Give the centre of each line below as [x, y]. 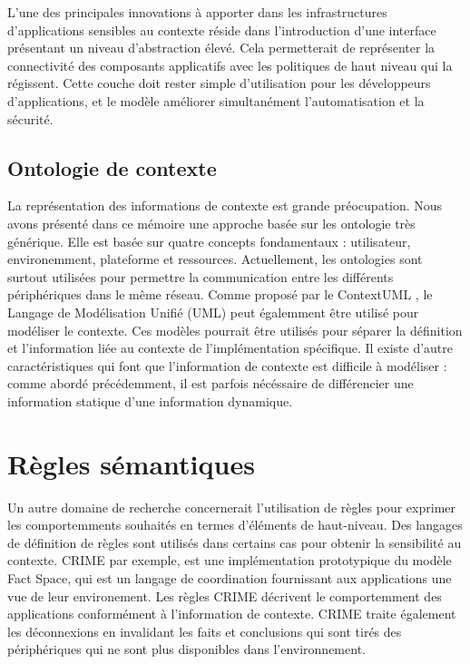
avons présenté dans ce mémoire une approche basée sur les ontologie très [211, 223]
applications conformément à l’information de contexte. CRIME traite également [232, 614]
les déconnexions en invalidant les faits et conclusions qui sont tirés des [205, 631]
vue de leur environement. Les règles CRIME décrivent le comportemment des [225, 596]
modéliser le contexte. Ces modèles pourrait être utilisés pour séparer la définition [235, 330]
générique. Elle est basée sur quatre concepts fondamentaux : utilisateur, [209, 241]
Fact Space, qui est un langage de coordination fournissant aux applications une [230, 577]
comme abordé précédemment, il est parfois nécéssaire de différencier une [211, 383]
